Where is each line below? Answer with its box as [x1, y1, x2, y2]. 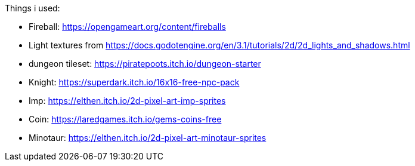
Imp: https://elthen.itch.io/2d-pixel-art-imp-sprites [29, 96, 226, 106]
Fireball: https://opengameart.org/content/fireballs [29, 21, 226, 32]
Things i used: [5, 3, 60, 13]
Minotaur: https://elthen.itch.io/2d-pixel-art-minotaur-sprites [29, 133, 267, 143]
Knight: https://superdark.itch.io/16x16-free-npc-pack [29, 77, 240, 87]
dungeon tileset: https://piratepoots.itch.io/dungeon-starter [29, 59, 261, 69]
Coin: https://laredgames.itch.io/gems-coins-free [29, 114, 222, 124]
